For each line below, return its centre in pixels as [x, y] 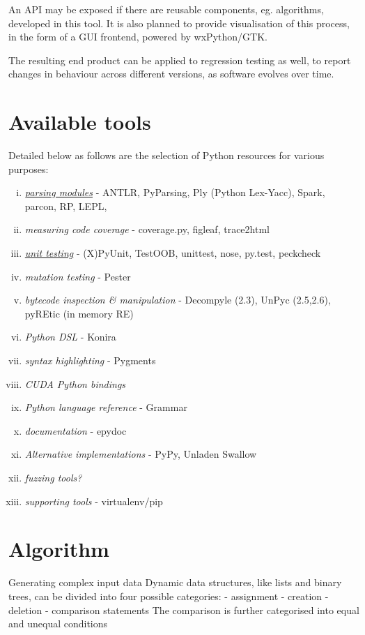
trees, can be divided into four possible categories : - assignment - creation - [169, 596]
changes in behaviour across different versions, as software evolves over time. [171, 74]
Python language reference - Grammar [106, 407]
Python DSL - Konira [70, 337]
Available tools [80, 122]
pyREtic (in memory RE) [79, 313]
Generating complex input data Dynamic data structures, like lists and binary [175, 582]
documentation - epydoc [76, 430]
